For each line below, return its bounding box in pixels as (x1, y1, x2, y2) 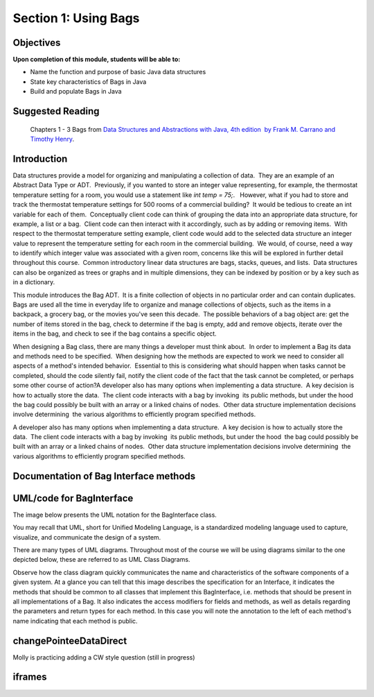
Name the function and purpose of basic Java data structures (30, 68, 206, 76)
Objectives (12, 37, 61, 49)
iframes (12, 671, 47, 683)
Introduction (12, 153, 68, 164)
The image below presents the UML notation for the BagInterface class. (12, 510, 217, 519)
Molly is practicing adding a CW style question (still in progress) (12, 653, 195, 662)
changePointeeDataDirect (12, 635, 127, 646)
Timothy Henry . (30, 135, 75, 144)
